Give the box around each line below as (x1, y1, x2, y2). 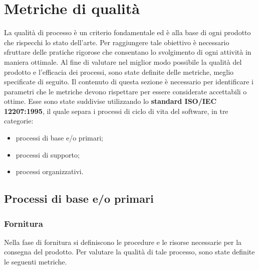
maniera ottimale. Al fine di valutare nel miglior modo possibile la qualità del (4, 56, 242, 67)
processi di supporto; (16, 149, 80, 160)
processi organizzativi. (16, 166, 84, 177)
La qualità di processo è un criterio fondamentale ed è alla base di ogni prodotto (4, 27, 251, 38)
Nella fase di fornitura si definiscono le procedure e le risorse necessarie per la (4, 236, 242, 247)
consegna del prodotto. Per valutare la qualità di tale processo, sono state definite (4, 246, 255, 257)
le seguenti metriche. (4, 256, 67, 267)
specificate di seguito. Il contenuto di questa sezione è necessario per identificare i (4, 76, 253, 87)
